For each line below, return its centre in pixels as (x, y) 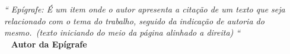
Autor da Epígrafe (49, 44)
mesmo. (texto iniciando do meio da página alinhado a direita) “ (122, 32)
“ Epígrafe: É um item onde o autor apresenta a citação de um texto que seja (145, 9)
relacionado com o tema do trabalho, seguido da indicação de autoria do (134, 20)
